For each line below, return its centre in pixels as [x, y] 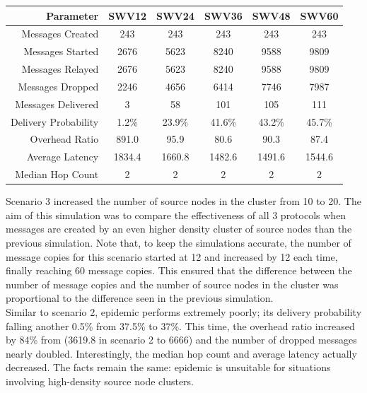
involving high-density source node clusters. [100, 381]
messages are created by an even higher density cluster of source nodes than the [179, 229]
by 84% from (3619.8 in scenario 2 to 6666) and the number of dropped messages [181, 340]
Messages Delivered [57, 104]
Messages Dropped [58, 86]
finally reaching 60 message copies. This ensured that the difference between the [179, 270]
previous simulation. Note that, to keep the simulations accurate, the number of [179, 242]
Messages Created [60, 34]
